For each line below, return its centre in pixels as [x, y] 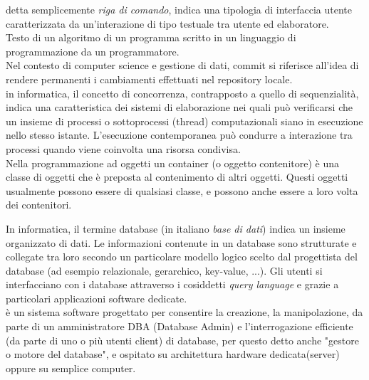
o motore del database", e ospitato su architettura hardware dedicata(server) [173, 354]
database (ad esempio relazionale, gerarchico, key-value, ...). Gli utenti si [164, 270]
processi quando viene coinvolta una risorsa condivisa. [123, 148]
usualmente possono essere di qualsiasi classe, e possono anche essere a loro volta [182, 190]
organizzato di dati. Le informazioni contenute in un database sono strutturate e [181, 242]
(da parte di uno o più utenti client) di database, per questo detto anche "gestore [182, 340]
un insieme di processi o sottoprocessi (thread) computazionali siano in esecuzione [184, 121]
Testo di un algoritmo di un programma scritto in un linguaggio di [151, 37]
